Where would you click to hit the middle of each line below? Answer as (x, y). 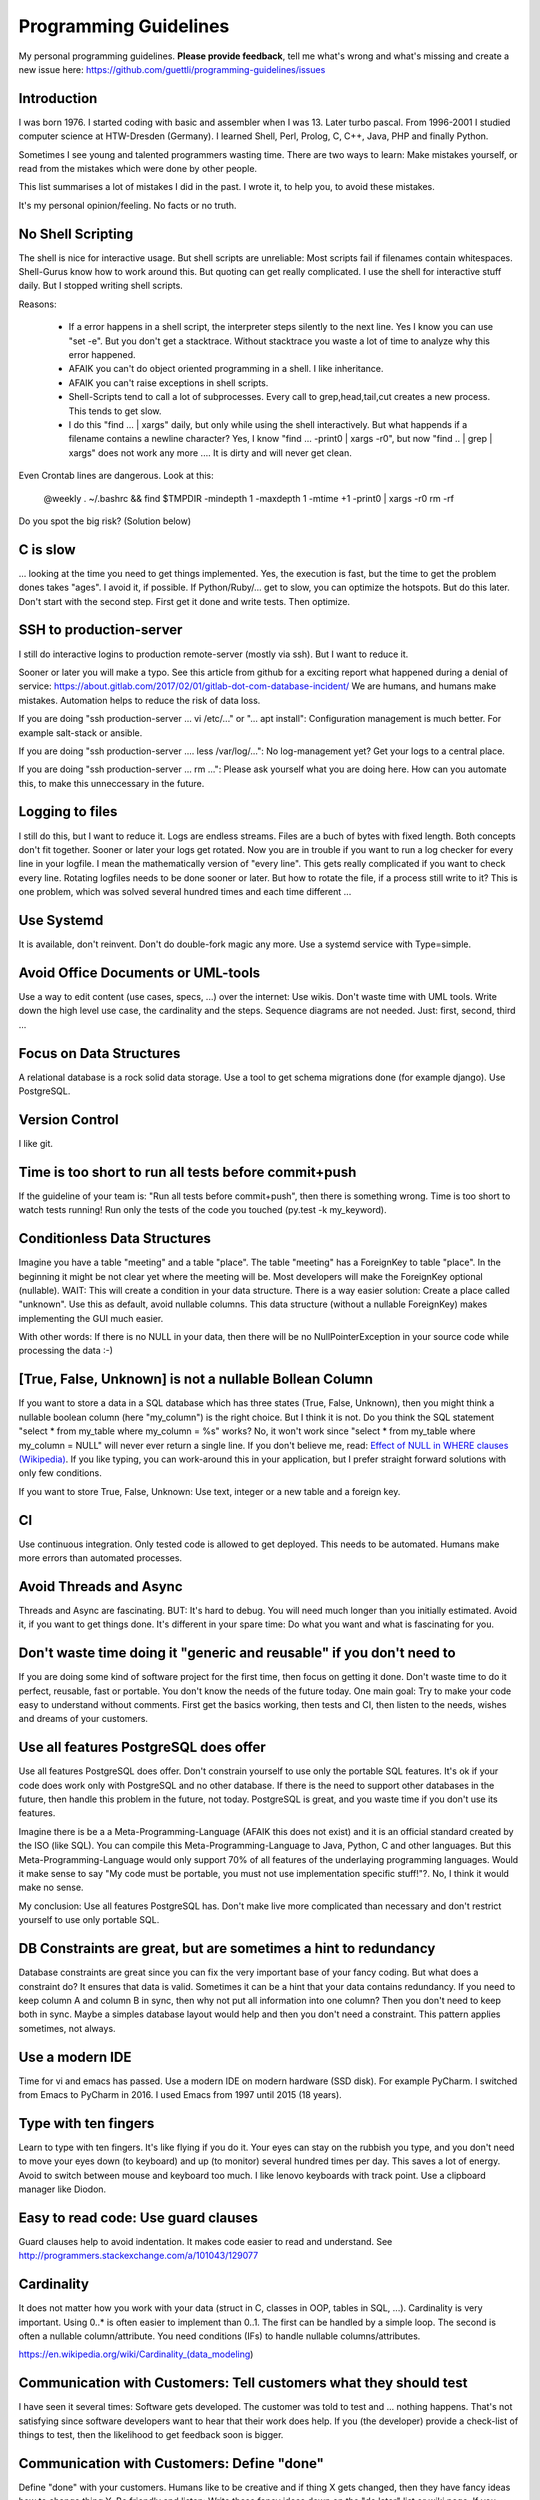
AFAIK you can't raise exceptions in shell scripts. (168, 382)
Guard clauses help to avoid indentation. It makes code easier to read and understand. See (205, 2241)
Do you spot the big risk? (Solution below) (105, 521)
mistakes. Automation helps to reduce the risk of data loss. (139, 700)
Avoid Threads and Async (101, 1586)
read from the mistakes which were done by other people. (138, 169)
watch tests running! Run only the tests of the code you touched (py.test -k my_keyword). (202, 1210)
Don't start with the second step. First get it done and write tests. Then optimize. (184, 601)
